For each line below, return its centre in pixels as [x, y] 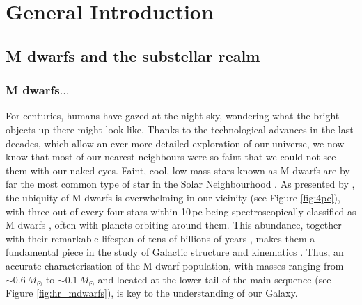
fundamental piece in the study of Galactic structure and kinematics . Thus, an [175, 252]
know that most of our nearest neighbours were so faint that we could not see [171, 157]
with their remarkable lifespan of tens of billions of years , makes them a [160, 238]
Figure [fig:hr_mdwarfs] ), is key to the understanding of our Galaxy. [152, 293]
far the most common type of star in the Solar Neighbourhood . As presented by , [180, 184]
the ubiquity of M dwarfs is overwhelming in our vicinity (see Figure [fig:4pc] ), [173, 197]
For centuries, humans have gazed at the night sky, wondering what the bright [173, 116]
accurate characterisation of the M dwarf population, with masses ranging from [175, 265]
